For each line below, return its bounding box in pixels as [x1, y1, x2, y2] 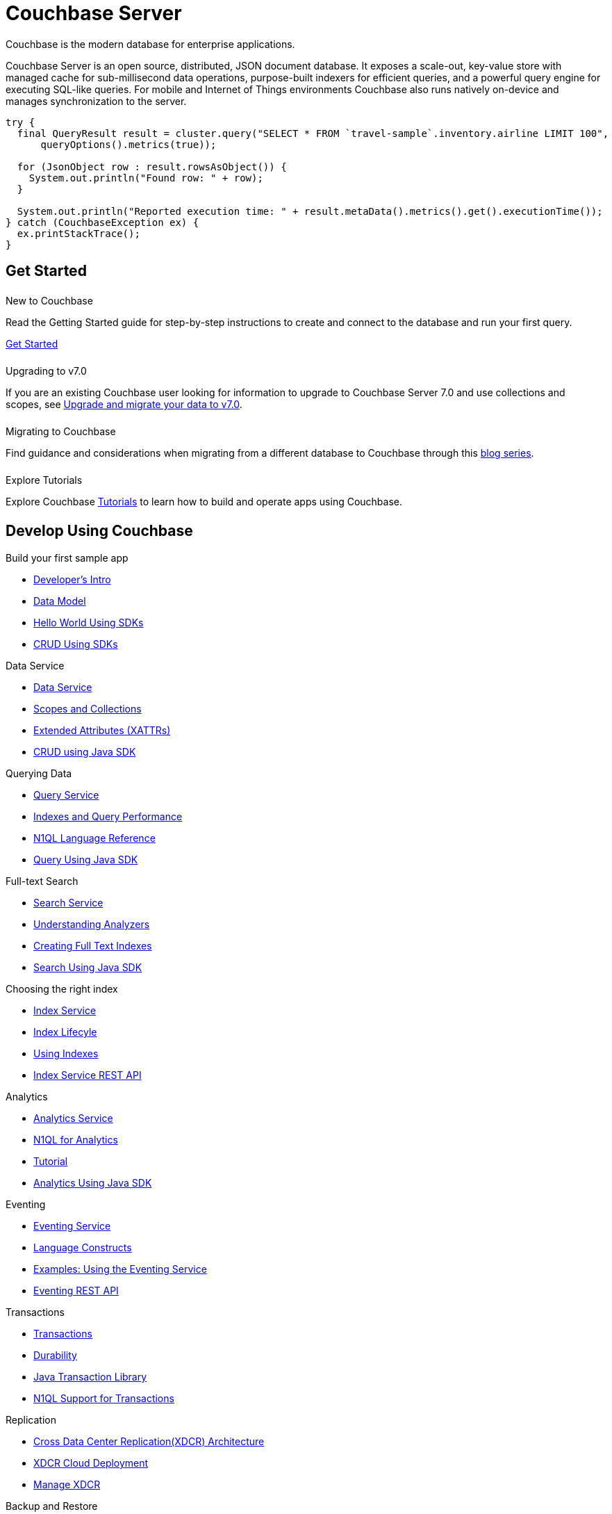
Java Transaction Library [33, 1370, 147, 1383]
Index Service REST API [33, 1068, 142, 1081]
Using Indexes [33, 1047, 99, 1059]
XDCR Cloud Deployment [33, 1456, 149, 1469]
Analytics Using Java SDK [33, 1176, 152, 1189]
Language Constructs [33, 1241, 132, 1253]
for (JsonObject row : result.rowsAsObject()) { [17, 161, 287, 172]
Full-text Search [6, 874, 78, 887]
